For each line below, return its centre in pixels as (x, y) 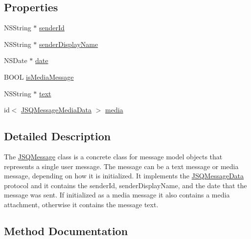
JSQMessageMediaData (57, 110)
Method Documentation (66, 230)
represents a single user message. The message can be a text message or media (121, 166)
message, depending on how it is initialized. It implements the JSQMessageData (124, 176)
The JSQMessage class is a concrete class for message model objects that (113, 156)
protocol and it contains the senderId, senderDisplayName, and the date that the (125, 185)
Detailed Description (57, 136)
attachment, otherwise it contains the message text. (81, 204)
